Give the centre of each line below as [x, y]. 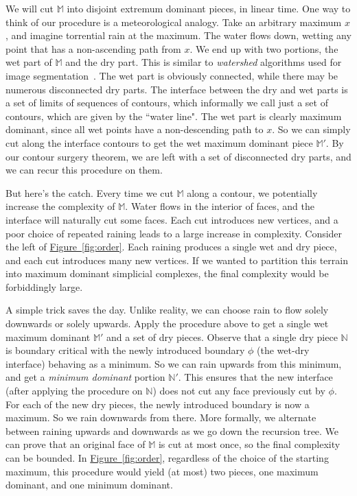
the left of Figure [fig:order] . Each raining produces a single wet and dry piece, [171, 247]
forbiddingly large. [44, 286]
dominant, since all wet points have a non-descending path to [135, 129]
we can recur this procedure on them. [84, 170]
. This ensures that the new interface [255, 377]
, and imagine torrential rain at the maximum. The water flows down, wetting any [178, 35]
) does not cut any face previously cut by [239, 391]
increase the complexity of [60, 206]
